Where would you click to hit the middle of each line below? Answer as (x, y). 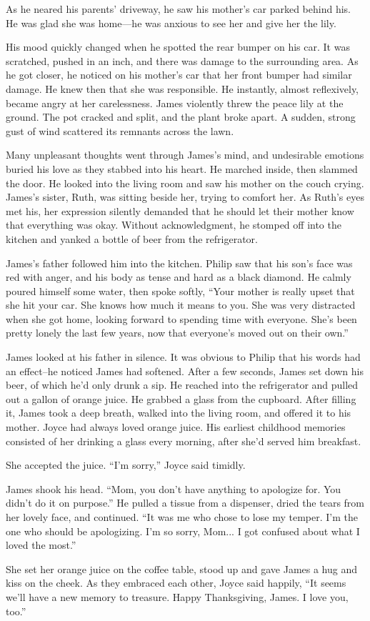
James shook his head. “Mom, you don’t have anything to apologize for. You (174, 488)
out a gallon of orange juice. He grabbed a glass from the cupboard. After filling (181, 398)
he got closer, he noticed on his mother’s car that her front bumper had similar (179, 75)
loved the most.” (41, 545)
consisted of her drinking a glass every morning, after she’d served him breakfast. (184, 441)
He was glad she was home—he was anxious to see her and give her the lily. (171, 23)
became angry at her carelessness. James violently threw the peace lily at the (175, 103)
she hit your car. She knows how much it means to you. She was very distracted (181, 305)
